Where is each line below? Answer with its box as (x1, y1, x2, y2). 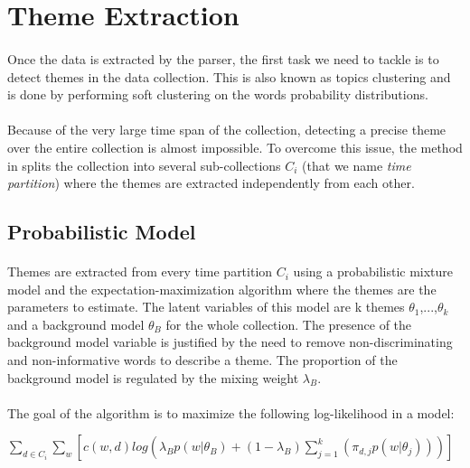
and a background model (7, 314, 145, 333)
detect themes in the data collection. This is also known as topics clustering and (7, 67, 451, 86)
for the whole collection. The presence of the (165, 314, 412, 333)
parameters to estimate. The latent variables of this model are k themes (7, 297, 405, 316)
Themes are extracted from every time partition (7, 262, 273, 281)
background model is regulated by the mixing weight (7, 368, 299, 387)
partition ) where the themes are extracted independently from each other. (7, 173, 415, 192)
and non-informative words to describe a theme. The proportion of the (7, 351, 398, 370)
